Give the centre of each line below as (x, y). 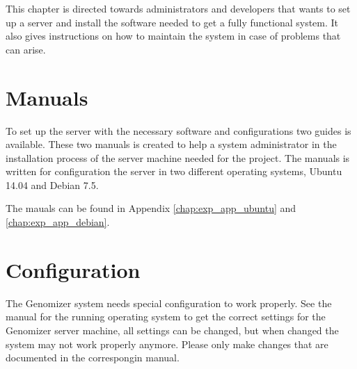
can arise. (26, 49)
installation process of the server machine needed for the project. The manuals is (178, 157)
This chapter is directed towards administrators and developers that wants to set (178, 8)
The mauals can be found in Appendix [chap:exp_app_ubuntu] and (151, 208)
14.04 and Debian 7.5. (52, 184)
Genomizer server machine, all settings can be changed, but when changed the (172, 330)
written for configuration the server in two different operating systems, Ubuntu (174, 171)
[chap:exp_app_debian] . (58, 222)
